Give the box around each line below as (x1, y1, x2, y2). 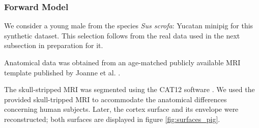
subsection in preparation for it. (4, 40, 103, 51)
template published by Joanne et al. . (4, 67, 121, 77)
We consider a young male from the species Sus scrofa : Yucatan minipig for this (4, 20, 253, 31)
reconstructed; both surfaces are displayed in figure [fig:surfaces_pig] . (4, 113, 220, 124)
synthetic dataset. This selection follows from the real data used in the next (4, 30, 240, 40)
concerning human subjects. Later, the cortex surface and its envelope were (4, 104, 239, 114)
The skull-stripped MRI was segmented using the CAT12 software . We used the (4, 84, 255, 95)
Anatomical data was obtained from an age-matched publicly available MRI (4, 57, 241, 67)
